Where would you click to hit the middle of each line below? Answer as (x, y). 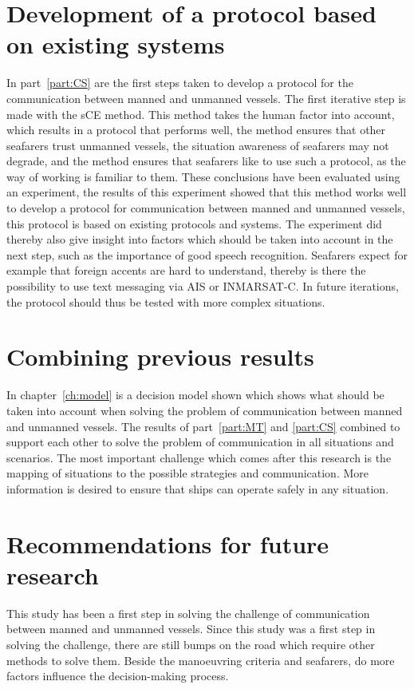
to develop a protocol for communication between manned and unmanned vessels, (206, 208)
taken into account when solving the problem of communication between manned (205, 410)
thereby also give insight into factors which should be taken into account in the (200, 239)
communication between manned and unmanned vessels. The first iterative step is (206, 98)
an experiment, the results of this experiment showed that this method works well (207, 192)
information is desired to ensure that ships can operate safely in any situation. (198, 488)
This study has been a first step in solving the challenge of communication (188, 613)
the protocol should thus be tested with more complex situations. (166, 301)
